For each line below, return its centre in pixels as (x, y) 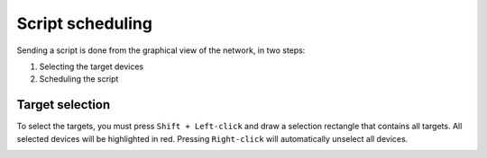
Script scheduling (85, 23)
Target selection (64, 105)
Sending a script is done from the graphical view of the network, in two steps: (161, 50)
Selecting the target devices (92, 66)
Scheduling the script (79, 79)
